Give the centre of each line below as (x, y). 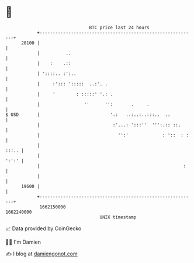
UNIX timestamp (118, 217)
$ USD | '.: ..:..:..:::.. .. (88, 115)
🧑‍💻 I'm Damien (23, 242)
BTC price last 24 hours (119, 28)
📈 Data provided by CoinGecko (44, 228)
